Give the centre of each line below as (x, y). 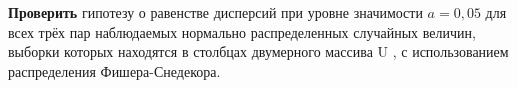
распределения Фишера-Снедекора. (114, 70)
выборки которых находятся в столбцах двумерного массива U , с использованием (258, 51)
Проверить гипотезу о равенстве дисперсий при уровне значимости (215, 12)
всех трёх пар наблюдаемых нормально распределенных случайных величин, (242, 31)
